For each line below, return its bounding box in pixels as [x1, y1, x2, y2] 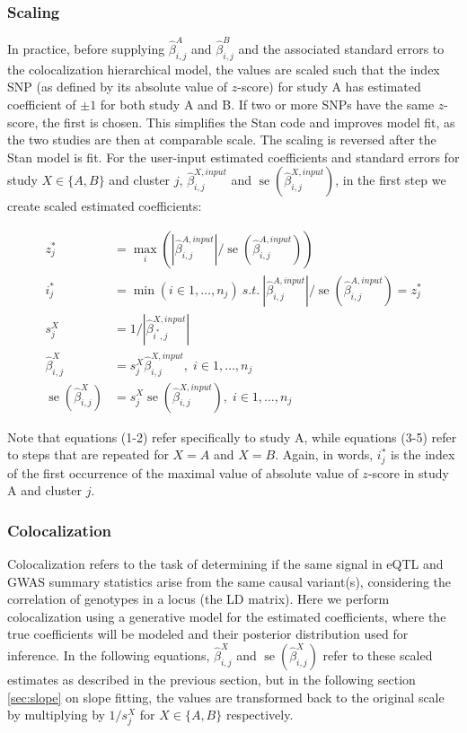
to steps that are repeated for [7, 445, 169, 464]
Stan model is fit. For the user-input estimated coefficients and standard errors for [7, 147, 460, 166]
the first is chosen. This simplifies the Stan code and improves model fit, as [41, 112, 455, 131]
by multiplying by [7, 705, 105, 724]
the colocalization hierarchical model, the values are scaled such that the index [7, 59, 440, 78]
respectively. [225, 705, 294, 724]
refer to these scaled [322, 645, 433, 664]
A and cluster [7, 481, 82, 500]
